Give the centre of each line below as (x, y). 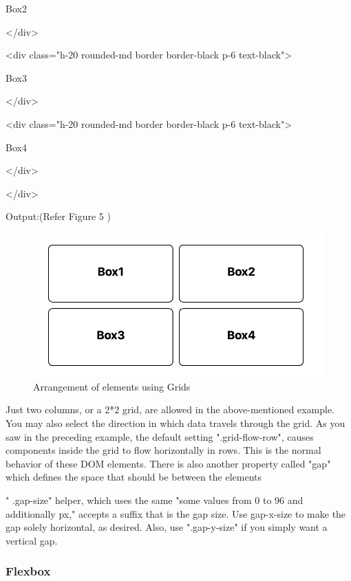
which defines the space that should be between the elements (134, 477)
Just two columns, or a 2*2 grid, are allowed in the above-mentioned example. (170, 409)
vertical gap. (32, 540)
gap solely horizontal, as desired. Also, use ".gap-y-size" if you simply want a (167, 527)
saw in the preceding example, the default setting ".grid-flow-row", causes (160, 436)
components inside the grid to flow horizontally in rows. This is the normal (163, 450)
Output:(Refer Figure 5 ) (58, 216)
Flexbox (28, 571)
